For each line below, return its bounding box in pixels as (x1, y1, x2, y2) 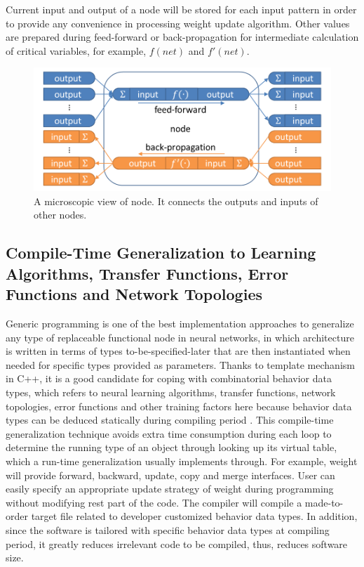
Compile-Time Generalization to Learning (6, 242, 316, 263)
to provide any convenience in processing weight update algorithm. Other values (6, 15, 350, 30)
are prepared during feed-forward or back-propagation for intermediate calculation (6, 30, 359, 44)
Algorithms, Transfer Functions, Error (6, 262, 289, 284)
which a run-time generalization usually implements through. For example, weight (6, 453, 358, 468)
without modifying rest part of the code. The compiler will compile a (6, 495, 302, 509)
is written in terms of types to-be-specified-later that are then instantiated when (6, 344, 351, 358)
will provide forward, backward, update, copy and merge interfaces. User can (6, 467, 335, 482)
